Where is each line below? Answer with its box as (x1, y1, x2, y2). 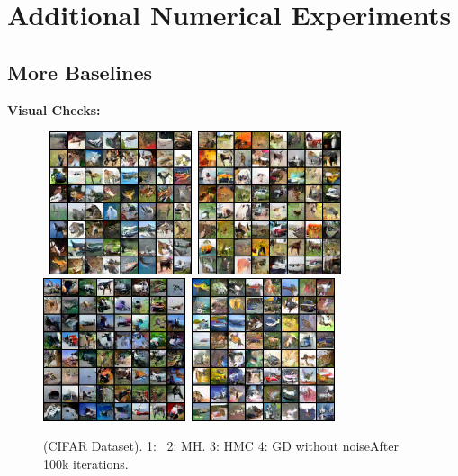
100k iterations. (43, 454, 129, 472)
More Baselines (7, 58, 153, 85)
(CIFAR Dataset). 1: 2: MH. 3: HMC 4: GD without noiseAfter (43, 436, 400, 455)
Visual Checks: (7, 100, 101, 119)
